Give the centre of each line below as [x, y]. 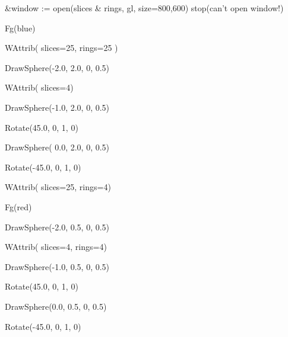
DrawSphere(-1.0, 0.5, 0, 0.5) [57, 266]
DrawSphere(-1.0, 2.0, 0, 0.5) [57, 107]
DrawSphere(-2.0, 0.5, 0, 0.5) [57, 227]
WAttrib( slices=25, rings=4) [58, 187]
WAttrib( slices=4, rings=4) [56, 247]
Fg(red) [18, 206]
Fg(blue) [20, 28]
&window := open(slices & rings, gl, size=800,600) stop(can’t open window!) [144, 8]
